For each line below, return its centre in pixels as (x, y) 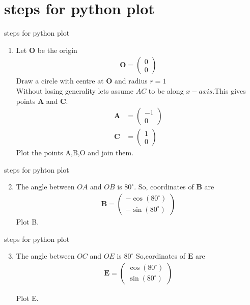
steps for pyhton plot (37, 169)
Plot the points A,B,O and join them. (75, 152)
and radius (131, 81)
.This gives (229, 90)
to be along (166, 90)
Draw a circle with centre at (60, 81)
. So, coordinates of (164, 187)
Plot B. (27, 221)
